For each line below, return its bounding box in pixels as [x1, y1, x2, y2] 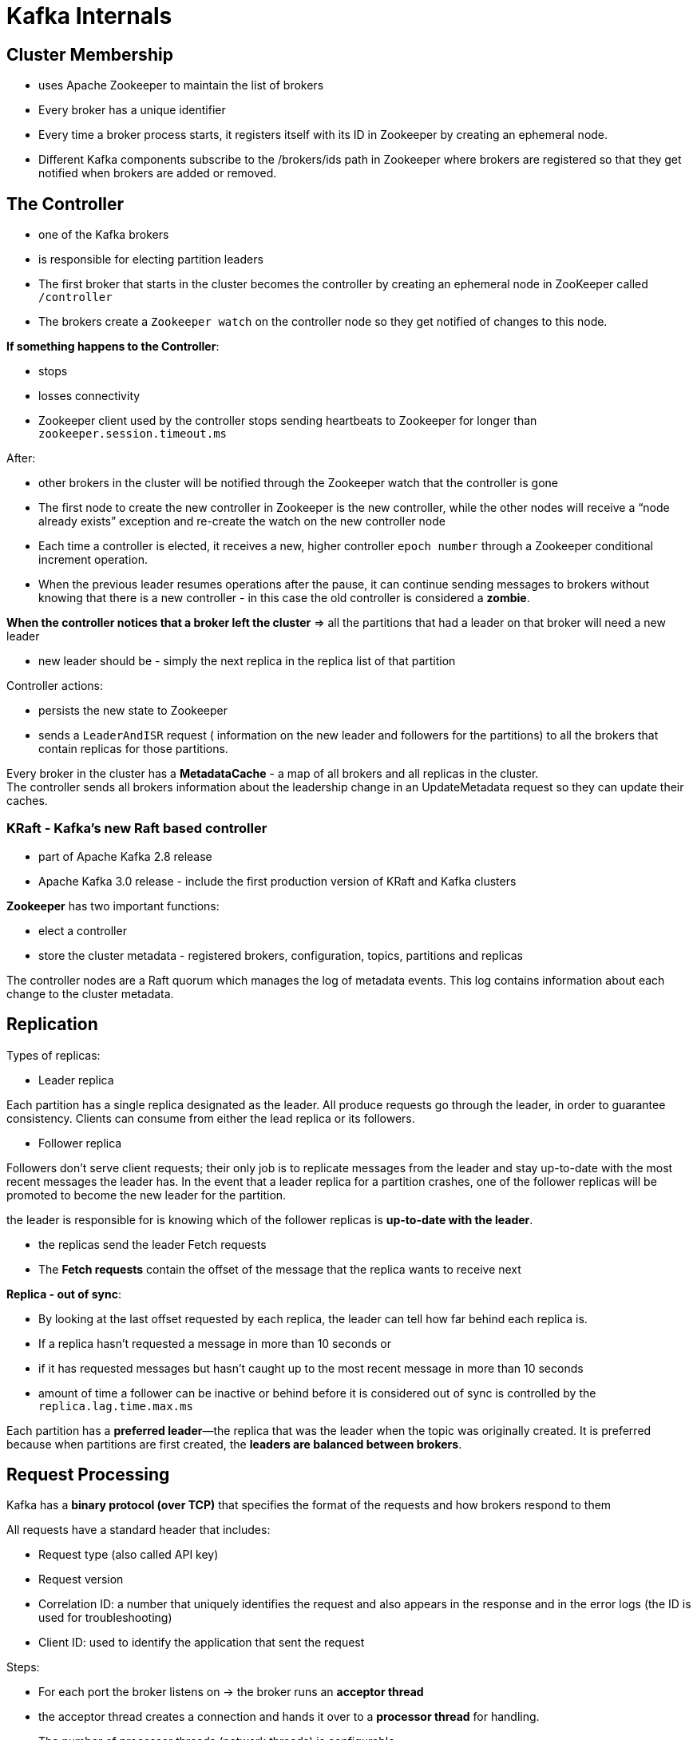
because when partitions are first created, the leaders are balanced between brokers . [6, 1437, 462, 1451]
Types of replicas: [6, 1048, 101, 1062]
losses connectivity [38, 389, 141, 403]
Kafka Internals [6, 2, 172, 30]
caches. [6, 794, 48, 808]
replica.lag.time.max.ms [38, 1399, 193, 1413]
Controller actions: [6, 679, 103, 693]
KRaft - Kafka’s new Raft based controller [6, 820, 267, 837]
